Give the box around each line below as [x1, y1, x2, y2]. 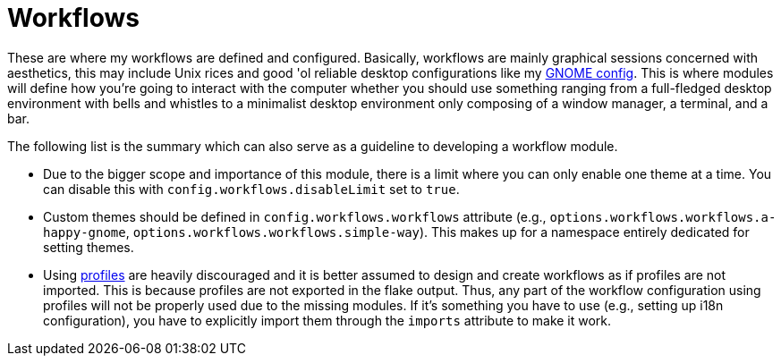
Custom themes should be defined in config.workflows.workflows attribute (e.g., [43, 208, 547, 224]
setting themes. [43, 239, 134, 255]
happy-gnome [43, 224, 126, 240]
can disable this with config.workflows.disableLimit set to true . [43, 181, 460, 197]
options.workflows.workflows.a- [549, 209, 777, 224]
